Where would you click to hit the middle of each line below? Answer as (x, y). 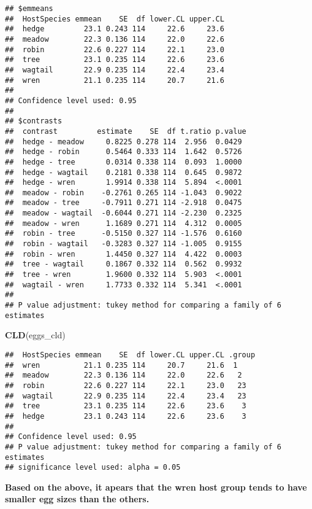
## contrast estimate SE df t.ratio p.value (126, 131)
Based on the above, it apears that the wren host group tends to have (156, 487)
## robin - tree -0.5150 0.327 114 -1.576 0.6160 (124, 234)
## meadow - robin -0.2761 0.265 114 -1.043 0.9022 (124, 192)
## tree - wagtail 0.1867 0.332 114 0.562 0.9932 (124, 264)
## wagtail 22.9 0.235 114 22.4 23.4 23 (126, 396)
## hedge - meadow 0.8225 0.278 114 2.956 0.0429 (124, 142)
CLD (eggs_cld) (35, 335)
